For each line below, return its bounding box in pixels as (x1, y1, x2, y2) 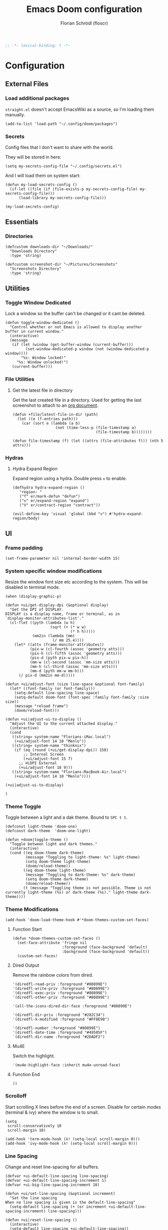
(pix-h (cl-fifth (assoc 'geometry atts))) (30, 651, 122, 656)
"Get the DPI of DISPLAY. (10, 607, 64, 612)
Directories (5, 233, 33, 240)
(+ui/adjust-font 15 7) (23, 756, 73, 761)
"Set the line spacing (10, 1195, 57, 1201)
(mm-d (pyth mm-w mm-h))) (30, 668, 84, 673)
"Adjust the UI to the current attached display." (10, 721, 118, 726)
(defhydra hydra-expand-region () (12, 485, 85, 490)
